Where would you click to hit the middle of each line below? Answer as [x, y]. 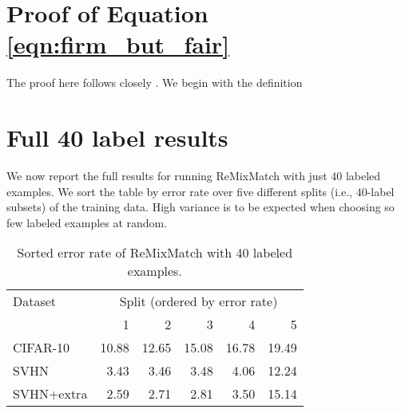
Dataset [35, 301]
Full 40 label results [117, 138]
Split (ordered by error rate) [199, 301]
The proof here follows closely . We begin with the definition [155, 83]
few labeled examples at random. [87, 222]
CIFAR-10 [42, 348]
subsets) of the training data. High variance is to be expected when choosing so [200, 207]
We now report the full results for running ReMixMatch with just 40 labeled [194, 176]
